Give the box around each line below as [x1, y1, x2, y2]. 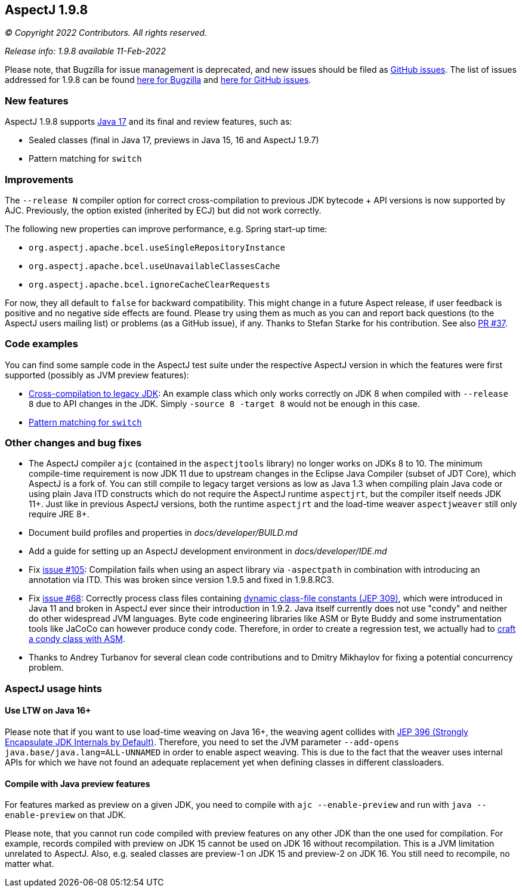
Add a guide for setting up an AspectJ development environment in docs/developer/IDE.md [29, 546, 387, 557]
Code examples [5, 338, 79, 350]
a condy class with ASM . [29, 634, 125, 644]
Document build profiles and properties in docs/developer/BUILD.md [29, 527, 298, 538]
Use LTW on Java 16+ [5, 705, 91, 716]
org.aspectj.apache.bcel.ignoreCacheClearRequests [29, 279, 270, 289]
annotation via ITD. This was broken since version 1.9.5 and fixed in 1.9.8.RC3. [29, 575, 334, 585]
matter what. [5, 859, 54, 869]
